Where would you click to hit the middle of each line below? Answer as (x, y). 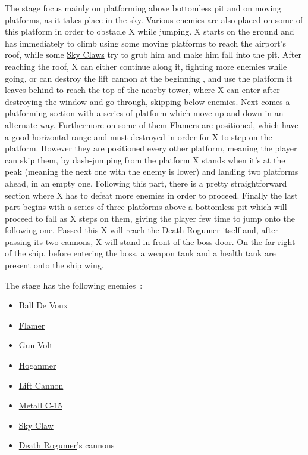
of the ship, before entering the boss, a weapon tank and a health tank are (140, 253)
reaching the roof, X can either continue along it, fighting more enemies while (146, 66)
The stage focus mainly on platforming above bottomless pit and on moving (143, 8)
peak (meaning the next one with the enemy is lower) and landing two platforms (152, 171)
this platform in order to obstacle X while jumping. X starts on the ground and (150, 31)
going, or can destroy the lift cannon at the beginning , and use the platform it (149, 78)
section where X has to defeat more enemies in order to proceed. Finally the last (151, 195)
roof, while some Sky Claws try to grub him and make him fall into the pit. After (153, 55)
